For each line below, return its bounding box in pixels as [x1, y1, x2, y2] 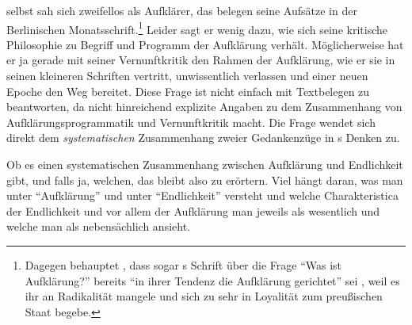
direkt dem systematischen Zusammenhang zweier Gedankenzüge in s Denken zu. [6, 129, 400, 146]
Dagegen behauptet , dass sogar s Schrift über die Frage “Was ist [25, 256, 342, 273]
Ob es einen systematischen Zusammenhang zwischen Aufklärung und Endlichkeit [6, 156, 403, 172]
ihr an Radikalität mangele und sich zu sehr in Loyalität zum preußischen [25, 288, 383, 304]
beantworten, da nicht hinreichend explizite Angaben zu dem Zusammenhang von [6, 98, 402, 115]
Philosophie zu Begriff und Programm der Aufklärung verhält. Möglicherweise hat [6, 36, 404, 52]
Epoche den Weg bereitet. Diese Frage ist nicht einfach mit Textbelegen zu [6, 82, 370, 99]
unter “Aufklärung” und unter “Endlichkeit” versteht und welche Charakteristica [6, 187, 399, 204]
